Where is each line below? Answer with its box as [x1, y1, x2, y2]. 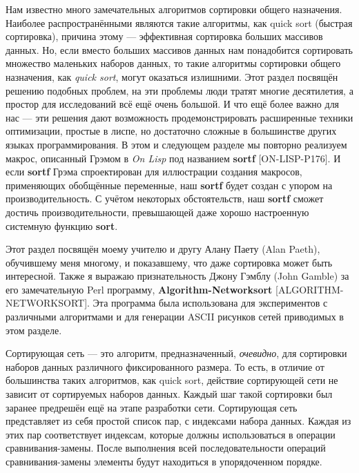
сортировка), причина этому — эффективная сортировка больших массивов [6, 29, 323, 44]
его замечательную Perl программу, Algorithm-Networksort [6, 282, 273, 296]
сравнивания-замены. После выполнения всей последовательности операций [6, 441, 326, 455]
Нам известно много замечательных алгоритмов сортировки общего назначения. [6, 2, 342, 16]
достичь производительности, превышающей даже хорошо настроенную [6, 204, 309, 219]
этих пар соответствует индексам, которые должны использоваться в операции [6, 427, 336, 441]
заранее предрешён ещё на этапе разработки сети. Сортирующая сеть [6, 400, 298, 414]
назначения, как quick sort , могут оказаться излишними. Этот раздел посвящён [6, 69, 338, 84]
